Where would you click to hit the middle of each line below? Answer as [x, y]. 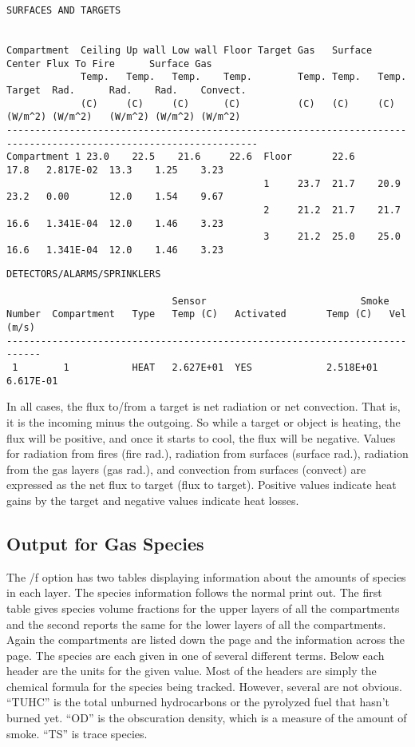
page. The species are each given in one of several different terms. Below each [196, 655]
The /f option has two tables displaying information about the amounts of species [206, 576]
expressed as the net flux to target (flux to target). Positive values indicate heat [202, 485]
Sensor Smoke [281, 301]
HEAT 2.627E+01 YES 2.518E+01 [255, 368]
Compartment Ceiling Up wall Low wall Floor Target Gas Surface [190, 50]
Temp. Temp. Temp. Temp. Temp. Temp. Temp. [244, 77]
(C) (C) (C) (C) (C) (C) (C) [238, 103]
